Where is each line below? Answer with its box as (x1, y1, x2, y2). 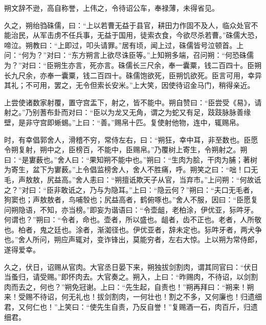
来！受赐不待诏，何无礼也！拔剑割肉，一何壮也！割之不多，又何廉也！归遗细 (4, 291, 262, 302)
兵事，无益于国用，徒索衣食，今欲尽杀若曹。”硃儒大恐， (75, 30, 262, 40)
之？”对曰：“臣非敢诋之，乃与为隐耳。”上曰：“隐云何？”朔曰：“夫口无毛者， (4, 184, 257, 195)
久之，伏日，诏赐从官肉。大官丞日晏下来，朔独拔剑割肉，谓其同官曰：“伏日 (4, 261, 258, 272)
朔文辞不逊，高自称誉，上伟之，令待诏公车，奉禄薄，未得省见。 (4, 3, 219, 13)
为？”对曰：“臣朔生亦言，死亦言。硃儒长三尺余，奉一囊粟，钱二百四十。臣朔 (4, 59, 262, 70)
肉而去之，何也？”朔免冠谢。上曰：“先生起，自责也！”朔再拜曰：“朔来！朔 (4, 281, 254, 292)
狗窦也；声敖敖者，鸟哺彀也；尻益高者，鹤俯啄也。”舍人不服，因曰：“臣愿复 (4, 194, 258, 205)
